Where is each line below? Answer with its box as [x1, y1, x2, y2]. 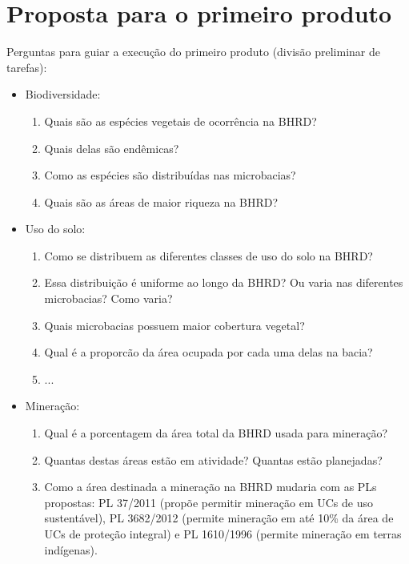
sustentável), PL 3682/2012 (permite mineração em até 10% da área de [44, 510, 394, 526]
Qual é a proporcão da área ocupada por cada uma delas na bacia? [44, 344, 373, 361]
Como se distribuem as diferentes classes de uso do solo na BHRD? [44, 247, 373, 264]
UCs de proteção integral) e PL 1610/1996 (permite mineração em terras [44, 526, 402, 542]
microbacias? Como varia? [44, 290, 173, 307]
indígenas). [44, 541, 98, 558]
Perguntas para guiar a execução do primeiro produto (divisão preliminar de [6, 43, 380, 60]
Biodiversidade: [25, 86, 101, 103]
